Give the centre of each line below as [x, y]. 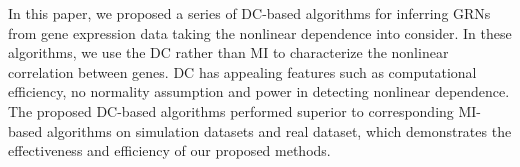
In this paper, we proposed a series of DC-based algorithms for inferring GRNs [249, 13]
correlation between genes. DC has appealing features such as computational [242, 71]
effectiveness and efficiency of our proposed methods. [169, 150]
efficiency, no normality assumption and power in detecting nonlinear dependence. [259, 91]
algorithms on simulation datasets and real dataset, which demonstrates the [279, 130]
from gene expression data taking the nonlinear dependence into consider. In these [260, 32]
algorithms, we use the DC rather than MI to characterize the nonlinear [228, 52]
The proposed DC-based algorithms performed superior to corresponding [231, 110]
